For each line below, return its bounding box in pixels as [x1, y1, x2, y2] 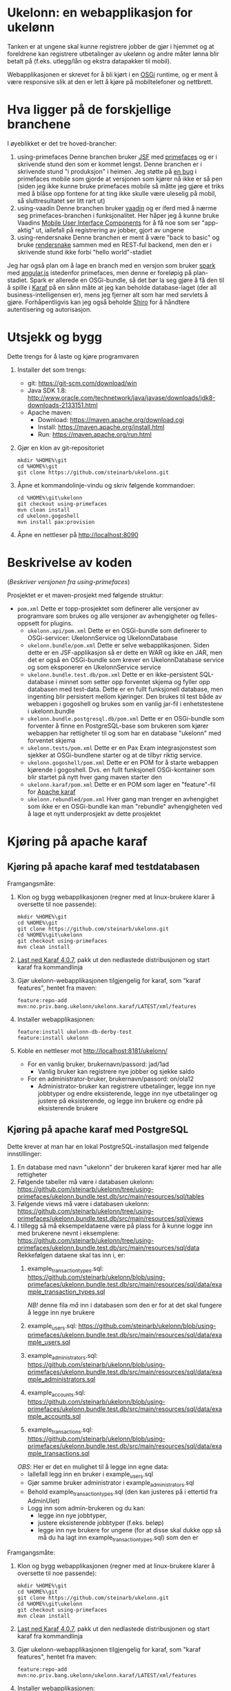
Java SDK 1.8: [27, 386, 67, 394]
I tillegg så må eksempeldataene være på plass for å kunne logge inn [17, 1221, 213, 1230]
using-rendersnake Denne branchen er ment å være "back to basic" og [17, 233, 220, 241]
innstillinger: [7, 1150, 42, 1158]
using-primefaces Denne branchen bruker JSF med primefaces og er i [17, 152, 217, 161]
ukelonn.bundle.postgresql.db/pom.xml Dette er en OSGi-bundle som [27, 714, 225, 722]
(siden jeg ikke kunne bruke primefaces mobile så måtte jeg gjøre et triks [17, 181, 224, 190]
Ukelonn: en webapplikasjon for [7, 5, 193, 21]
